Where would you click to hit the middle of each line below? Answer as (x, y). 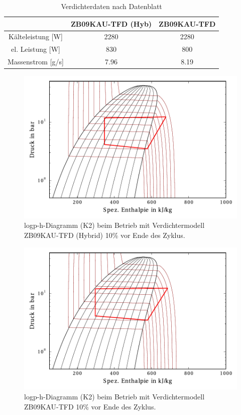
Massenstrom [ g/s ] (36, 62)
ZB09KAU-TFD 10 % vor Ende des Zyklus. (90, 406)
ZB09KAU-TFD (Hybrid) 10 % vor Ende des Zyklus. (105, 235)
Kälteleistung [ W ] (36, 36)
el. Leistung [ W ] (36, 49)
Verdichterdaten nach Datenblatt (111, 6)
